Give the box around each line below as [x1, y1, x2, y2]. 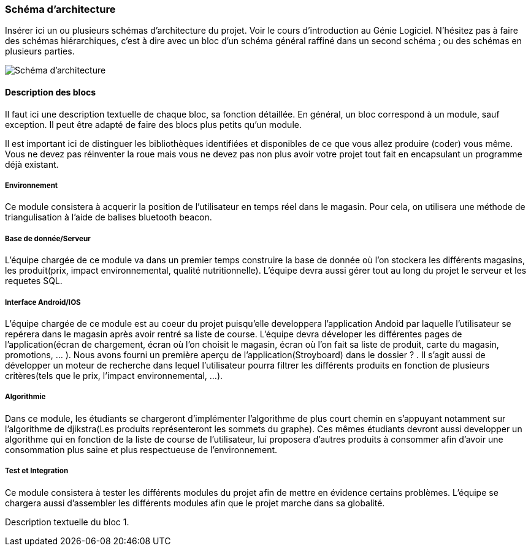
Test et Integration [5, 467, 69, 476]
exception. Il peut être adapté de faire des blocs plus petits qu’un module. [5, 119, 302, 130]
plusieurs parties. [5, 46, 75, 57]
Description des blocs [5, 86, 96, 97]
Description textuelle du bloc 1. [5, 516, 129, 527]
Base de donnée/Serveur [5, 234, 91, 243]
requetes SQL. [5, 275, 63, 287]
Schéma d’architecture [5, 3, 116, 15]
